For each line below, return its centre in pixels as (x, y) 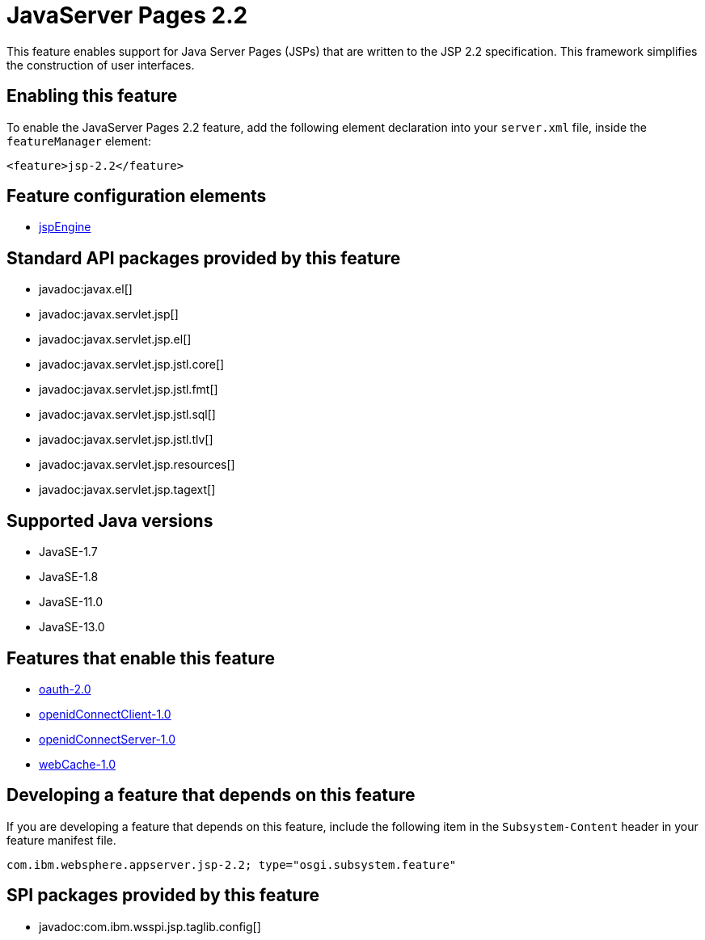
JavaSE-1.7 (68, 552)
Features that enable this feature (141, 658)
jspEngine (65, 227)
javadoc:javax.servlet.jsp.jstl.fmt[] (129, 390)
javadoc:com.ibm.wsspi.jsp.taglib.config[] (150, 926)
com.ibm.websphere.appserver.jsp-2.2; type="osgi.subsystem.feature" (232, 864)
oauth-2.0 (65, 689)
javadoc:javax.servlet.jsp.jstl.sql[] (127, 415)
